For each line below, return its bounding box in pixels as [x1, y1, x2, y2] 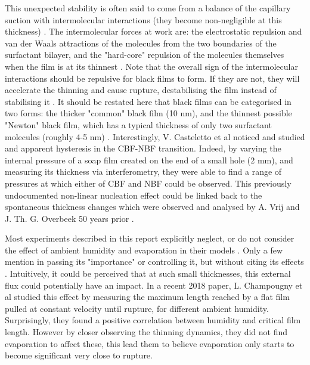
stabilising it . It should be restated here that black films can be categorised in [5, 95, 292, 107]
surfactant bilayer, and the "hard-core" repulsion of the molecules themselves [5, 48, 284, 61]
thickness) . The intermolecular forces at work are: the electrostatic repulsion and [5, 25, 302, 38]
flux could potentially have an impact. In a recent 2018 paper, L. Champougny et [5, 279, 303, 291]
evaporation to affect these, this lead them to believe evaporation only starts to [5, 337, 294, 349]
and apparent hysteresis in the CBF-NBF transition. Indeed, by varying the [5, 142, 281, 154]
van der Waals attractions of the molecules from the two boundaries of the [5, 36, 277, 49]
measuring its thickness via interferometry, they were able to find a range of [5, 165, 282, 178]
